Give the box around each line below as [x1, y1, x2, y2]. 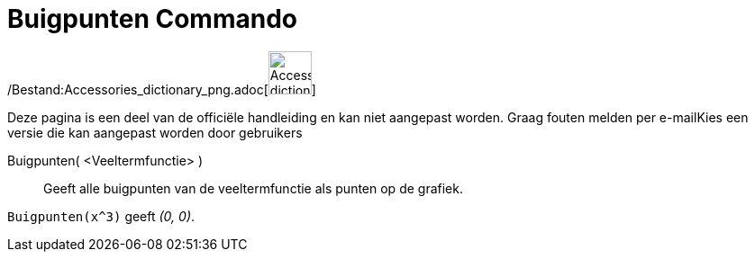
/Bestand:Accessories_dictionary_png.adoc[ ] [7, 81, 316, 97]
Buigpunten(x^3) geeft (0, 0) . [7, 208, 196, 224]
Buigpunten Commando [7, 4, 297, 34]
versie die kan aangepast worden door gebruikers [7, 124, 303, 140]
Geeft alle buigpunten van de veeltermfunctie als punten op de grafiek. [43, 180, 463, 196]
